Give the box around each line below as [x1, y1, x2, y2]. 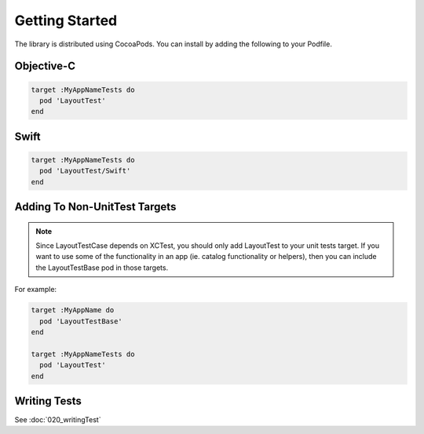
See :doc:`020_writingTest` [14, 415, 101, 425]
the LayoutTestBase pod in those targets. [35, 263, 169, 272]
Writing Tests [14, 395, 82, 407]
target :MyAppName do [31, 306, 115, 315]
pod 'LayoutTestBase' [39, 316, 123, 326]
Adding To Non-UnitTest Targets [14, 200, 177, 213]
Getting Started [14, 12, 118, 29]
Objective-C [14, 60, 76, 73]
